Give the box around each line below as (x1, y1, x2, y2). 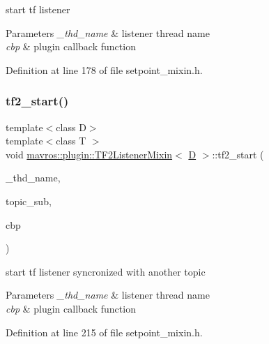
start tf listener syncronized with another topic (6, 264, 206, 278)
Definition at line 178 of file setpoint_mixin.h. (6, 62, 203, 77)
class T (56, 133, 86, 148)
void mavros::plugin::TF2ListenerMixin (6, 147, 173, 161)
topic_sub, (6, 193, 52, 208)
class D (56, 119, 86, 134)
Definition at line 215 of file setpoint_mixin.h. (6, 324, 203, 339)
